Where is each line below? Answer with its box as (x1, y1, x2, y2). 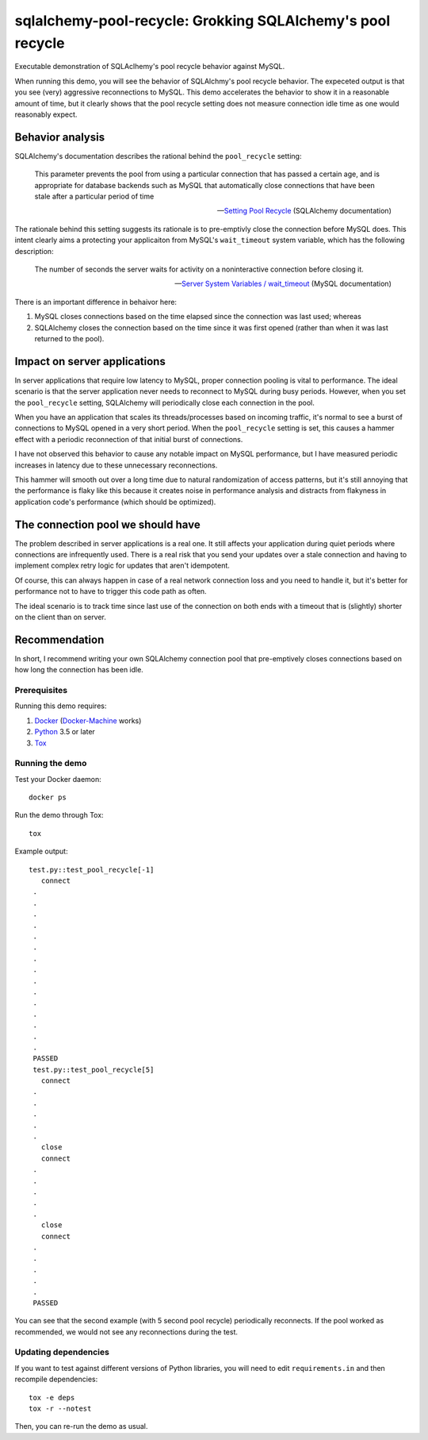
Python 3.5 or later (34, 727, 95, 737)
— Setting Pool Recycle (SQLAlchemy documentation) (216, 206, 392, 216)
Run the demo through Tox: (14, 810, 104, 820)
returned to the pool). (34, 333, 105, 343)
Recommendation (14, 633, 105, 646)
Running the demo (14, 758, 87, 769)
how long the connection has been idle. (14, 665, 144, 675)
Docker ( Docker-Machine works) (34, 715, 142, 726)
